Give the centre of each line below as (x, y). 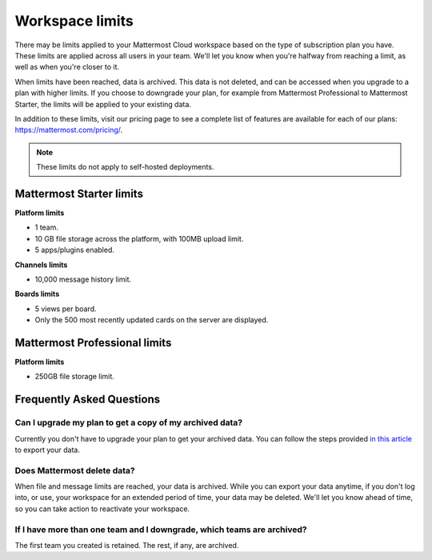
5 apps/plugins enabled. (75, 250)
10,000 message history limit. (83, 279)
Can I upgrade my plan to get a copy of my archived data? (129, 422)
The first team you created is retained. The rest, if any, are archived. (127, 545)
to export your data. (47, 450)
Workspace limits (74, 21)
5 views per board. (66, 309)
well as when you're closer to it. (67, 67)
